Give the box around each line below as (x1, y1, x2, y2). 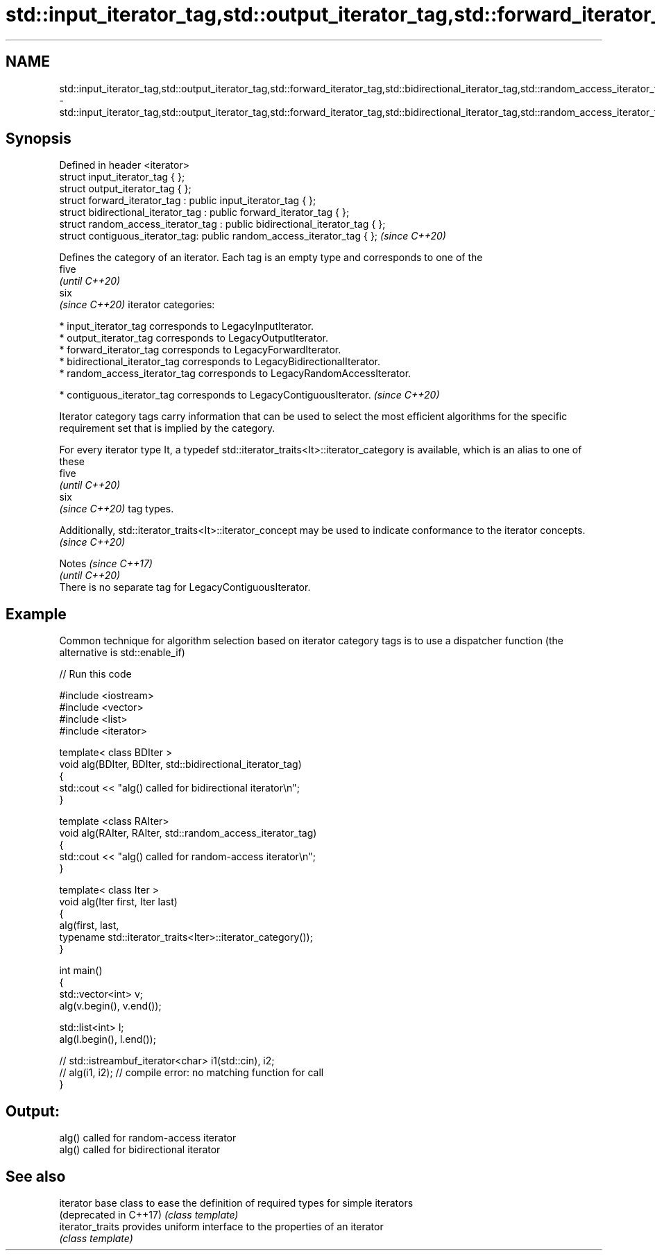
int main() (59, 964, 103, 977)
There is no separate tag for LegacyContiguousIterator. (59, 581, 311, 594)
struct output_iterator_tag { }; (59, 183, 192, 195)
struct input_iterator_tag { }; (59, 171, 185, 183)
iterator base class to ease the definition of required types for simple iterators (59, 1196, 414, 1209)
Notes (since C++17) (59, 558, 153, 570)
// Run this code (59, 668, 132, 680)
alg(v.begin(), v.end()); (59, 1000, 162, 1012)
